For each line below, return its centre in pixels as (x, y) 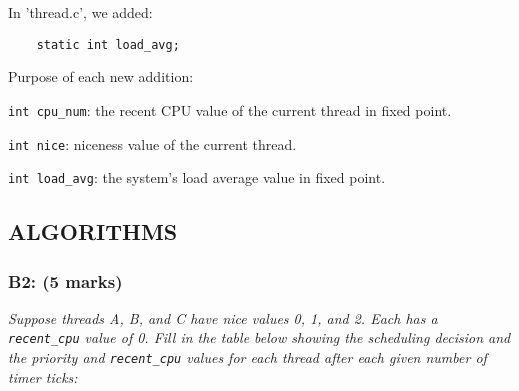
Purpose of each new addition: (101, 76)
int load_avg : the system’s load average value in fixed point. (197, 177)
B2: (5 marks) (65, 280)
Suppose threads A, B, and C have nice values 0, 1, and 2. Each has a (223, 317)
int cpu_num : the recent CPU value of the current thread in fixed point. (230, 109)
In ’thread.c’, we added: (80, 12)
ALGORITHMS (93, 231)
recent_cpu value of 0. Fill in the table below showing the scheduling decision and (259, 337)
